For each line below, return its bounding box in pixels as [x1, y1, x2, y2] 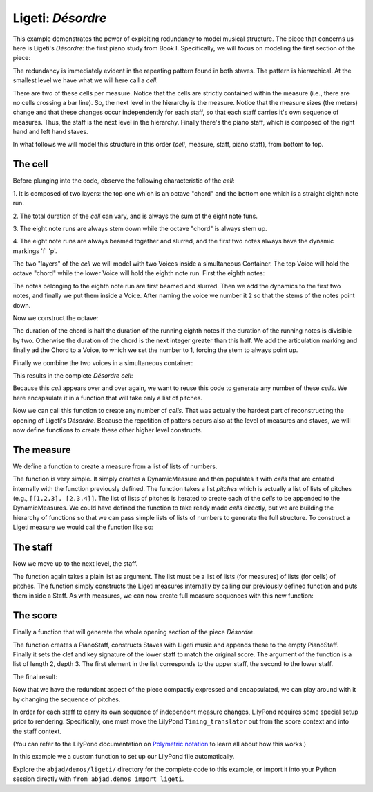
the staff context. [12, 727, 62, 735]
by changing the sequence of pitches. [12, 695, 121, 703]
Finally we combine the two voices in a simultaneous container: [12, 358, 193, 367]
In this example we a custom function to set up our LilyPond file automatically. [12, 753, 235, 761]
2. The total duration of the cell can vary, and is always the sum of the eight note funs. [12, 212, 258, 220]
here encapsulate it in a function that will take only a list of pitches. [12, 394, 203, 402]
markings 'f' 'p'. [12, 246, 58, 255]
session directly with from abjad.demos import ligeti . [12, 775, 184, 783]
